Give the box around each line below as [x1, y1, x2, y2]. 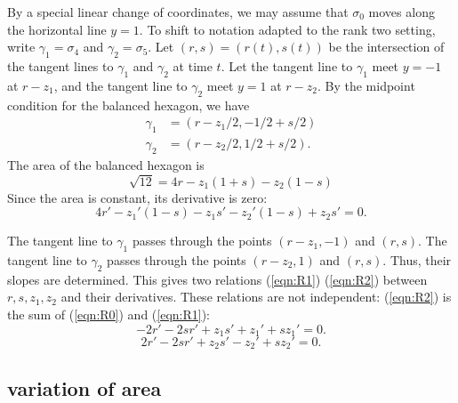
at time [173, 56, 213, 75]
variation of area [7, 374, 162, 401]
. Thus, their [382, 250, 452, 269]
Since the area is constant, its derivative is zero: [7, 188, 268, 206]
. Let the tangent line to [221, 56, 353, 75]
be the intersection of [328, 37, 445, 56]
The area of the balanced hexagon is [7, 155, 205, 173]
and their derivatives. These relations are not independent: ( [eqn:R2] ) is [60, 287, 452, 306]
